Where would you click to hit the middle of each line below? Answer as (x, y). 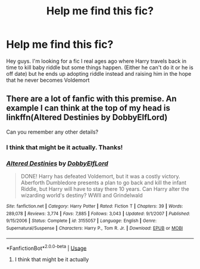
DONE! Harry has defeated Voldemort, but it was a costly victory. (100, 176)
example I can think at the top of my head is (88, 108)
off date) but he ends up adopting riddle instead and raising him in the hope (99, 73)
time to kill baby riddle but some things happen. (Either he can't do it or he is (100, 67)
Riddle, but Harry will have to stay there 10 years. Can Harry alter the (105, 188)
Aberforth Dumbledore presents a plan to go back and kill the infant (103, 183)
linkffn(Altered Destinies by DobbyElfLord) (87, 118)
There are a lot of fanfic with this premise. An (91, 99)
